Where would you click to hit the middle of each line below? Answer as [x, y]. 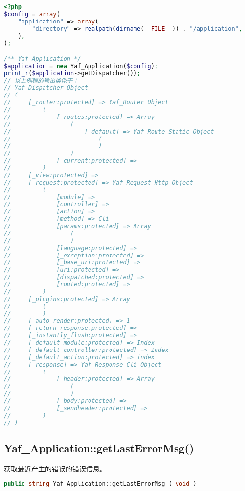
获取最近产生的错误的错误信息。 [55, 468]
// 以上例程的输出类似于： [41, 81]
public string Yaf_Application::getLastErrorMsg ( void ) [100, 484]
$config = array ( [32, 14]
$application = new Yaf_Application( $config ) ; [81, 66]
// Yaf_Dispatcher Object [46, 88]
